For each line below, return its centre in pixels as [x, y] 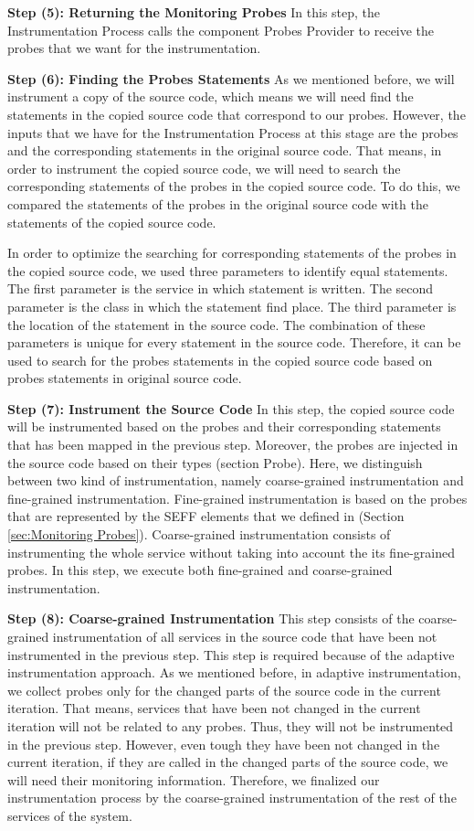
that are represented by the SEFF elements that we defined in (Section [206, 516]
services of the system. [70, 815]
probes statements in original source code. [125, 378]
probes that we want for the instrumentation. [134, 48]
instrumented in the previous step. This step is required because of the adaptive [231, 654]
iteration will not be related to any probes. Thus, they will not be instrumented [231, 725]
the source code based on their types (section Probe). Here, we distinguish [215, 462]
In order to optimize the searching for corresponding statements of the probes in [232, 253]
